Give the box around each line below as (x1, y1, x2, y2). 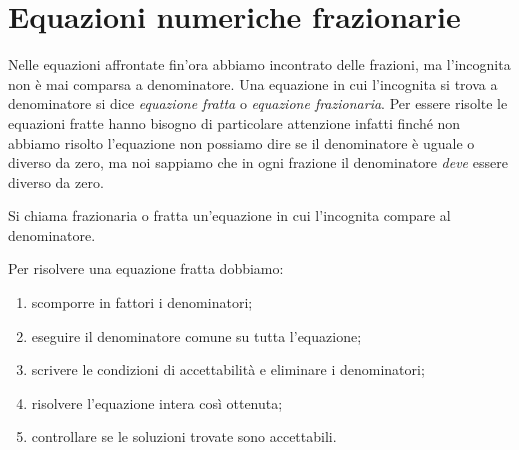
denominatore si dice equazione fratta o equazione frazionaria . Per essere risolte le (8, 93, 508, 114)
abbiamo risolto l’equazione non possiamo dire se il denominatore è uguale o (8, 132, 475, 153)
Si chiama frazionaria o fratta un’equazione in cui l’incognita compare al (8, 205, 451, 226)
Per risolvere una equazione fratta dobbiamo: (8, 258, 284, 279)
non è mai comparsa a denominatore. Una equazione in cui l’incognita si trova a (8, 73, 498, 94)
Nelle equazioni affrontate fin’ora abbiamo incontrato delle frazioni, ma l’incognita (8, 54, 511, 75)
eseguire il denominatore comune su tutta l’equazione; (31, 325, 362, 346)
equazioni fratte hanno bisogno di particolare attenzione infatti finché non (8, 112, 461, 133)
